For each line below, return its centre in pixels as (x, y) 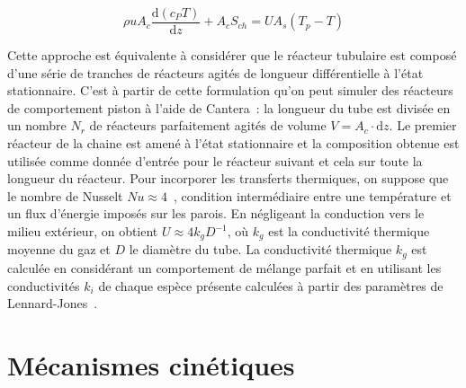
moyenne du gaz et (59, 249)
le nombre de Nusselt (65, 195)
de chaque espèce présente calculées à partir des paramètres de (271, 285)
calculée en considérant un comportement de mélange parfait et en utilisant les (224, 267)
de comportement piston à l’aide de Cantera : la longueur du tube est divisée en (229, 107)
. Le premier (423, 125)
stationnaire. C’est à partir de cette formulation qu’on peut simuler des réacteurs (230, 90)
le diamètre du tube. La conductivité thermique (260, 249)
